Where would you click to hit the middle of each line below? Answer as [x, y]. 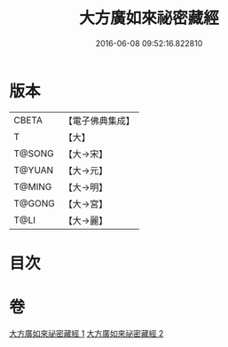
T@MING [33, 186]
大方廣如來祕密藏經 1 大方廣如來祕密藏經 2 [86, 333]
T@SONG [34, 154]
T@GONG [34, 203]
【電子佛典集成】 [99, 121]
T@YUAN [34, 170]
